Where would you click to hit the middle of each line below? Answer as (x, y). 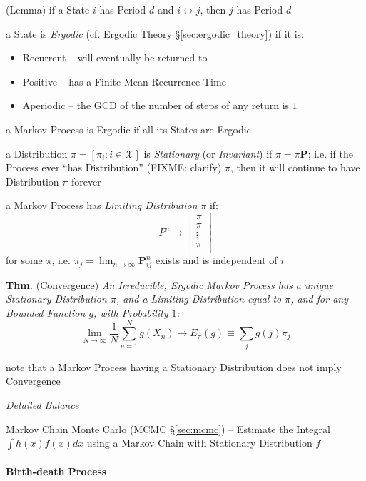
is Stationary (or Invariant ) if (208, 153)
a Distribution (37, 153)
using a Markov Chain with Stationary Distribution (199, 443)
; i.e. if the (331, 153)
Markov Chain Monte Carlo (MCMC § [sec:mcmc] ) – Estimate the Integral (168, 429)
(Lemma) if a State (48, 9)
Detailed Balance (42, 404)
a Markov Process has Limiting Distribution (102, 205)
